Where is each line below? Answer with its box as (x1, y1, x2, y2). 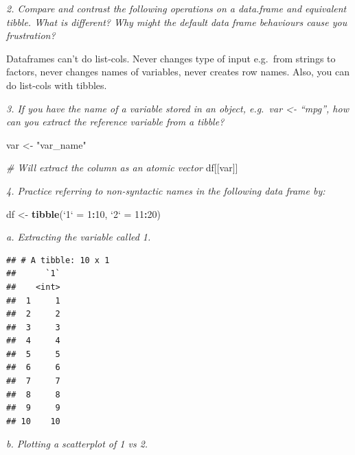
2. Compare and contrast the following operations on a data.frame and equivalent (6, 1, 347, 15)
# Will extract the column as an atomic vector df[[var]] (6, 160, 238, 175)
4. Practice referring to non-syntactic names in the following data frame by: (6, 183, 325, 197)
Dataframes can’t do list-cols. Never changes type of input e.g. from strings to (6, 51, 336, 65)
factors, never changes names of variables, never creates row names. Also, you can (6, 64, 350, 79)
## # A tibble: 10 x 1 (6, 255, 110, 265)
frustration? (6, 28, 56, 42)
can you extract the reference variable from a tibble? (6, 114, 225, 129)
